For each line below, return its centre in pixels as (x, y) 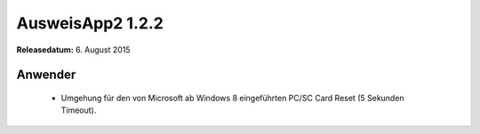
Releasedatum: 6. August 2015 (73, 50)
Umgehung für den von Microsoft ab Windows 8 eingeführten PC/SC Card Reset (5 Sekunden (232, 98)
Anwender (46, 75)
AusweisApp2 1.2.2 (90, 23)
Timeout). (79, 110)
